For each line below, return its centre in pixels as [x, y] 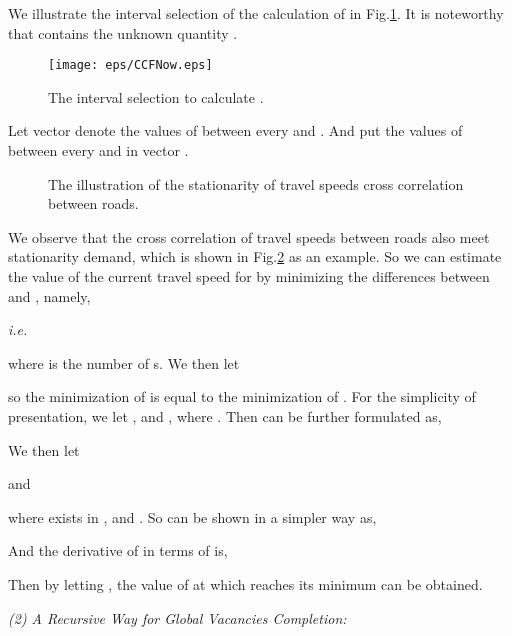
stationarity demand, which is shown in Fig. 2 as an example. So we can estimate [255, 256]
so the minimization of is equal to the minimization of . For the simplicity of [242, 396]
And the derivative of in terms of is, [118, 550]
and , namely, [49, 295]
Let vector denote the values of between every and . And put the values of [235, 130]
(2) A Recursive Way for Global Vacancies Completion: [177, 617]
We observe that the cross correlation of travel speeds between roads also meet [249, 236]
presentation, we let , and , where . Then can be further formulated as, [225, 415]
